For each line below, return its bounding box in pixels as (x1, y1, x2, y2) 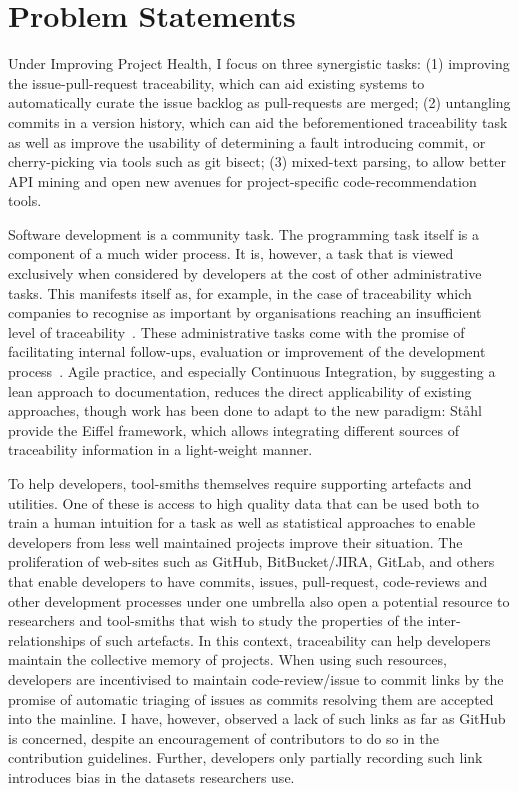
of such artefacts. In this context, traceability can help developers (89, 629, 491, 650)
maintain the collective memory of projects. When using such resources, (8, 649, 447, 670)
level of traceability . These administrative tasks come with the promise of (8, 321, 465, 342)
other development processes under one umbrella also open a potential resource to (8, 590, 510, 611)
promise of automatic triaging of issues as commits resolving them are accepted (8, 688, 494, 709)
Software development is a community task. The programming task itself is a (8, 223, 480, 244)
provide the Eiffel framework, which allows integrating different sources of (8, 419, 459, 440)
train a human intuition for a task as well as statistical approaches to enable (8, 512, 476, 533)
